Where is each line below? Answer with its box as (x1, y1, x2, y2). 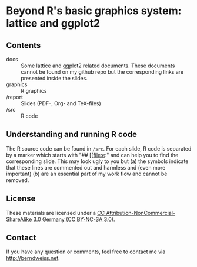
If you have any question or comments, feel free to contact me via (6, 248, 166, 255)
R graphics (21, 87, 47, 94)
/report (6, 93, 24, 100)
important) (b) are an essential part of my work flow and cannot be (6, 170, 168, 177)
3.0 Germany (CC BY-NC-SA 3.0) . (33, 216, 115, 223)
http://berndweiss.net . (6, 255, 60, 262)
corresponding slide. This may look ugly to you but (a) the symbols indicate (6, 158, 189, 165)
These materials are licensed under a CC (6, 209, 105, 216)
